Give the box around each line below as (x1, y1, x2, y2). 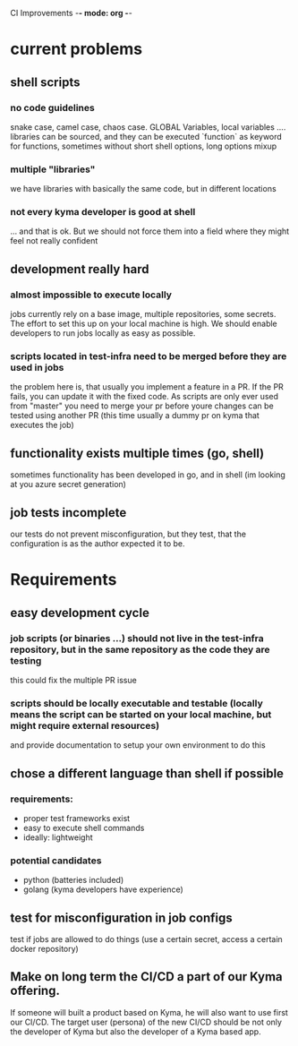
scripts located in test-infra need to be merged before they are (10, 350, 287, 363)
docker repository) (10, 944, 79, 955)
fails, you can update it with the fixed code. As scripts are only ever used (10, 391, 279, 402)
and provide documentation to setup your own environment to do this (10, 740, 267, 750)
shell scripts (10, 74, 81, 90)
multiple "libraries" (10, 163, 96, 176)
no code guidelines (10, 101, 95, 114)
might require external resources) (10, 719, 160, 732)
